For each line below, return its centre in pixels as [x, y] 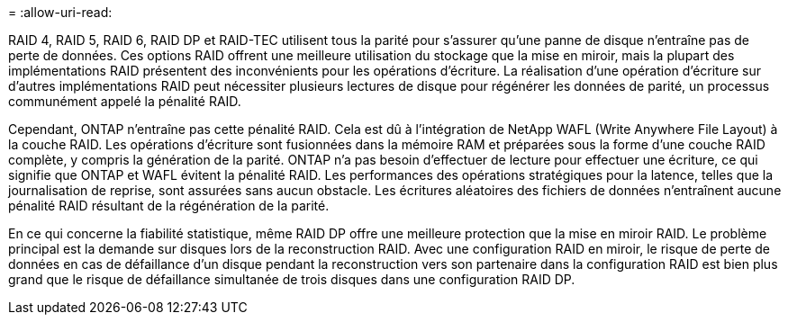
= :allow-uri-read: [60, 12]
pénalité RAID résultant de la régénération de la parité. [169, 206]
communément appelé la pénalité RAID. [125, 101]
